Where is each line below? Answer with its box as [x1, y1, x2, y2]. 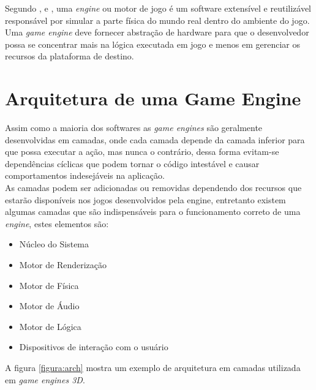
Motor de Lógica [19, 320, 81, 332]
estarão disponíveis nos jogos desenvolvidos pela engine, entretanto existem [5, 193, 286, 206]
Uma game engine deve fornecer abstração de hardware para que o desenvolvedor [5, 26, 309, 39]
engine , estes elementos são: [5, 217, 109, 230]
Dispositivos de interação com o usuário [19, 340, 168, 353]
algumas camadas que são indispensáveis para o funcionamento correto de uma [5, 205, 301, 218]
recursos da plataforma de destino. [5, 50, 134, 62]
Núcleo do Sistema [19, 238, 89, 250]
